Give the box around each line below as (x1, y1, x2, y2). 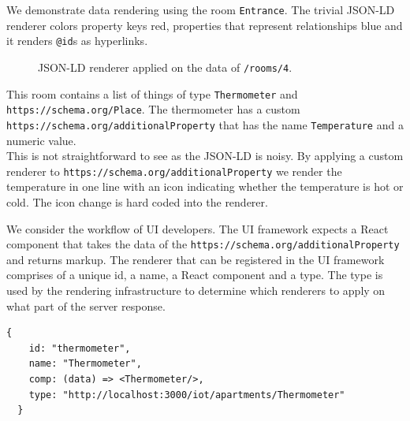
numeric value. (6, 132, 76, 148)
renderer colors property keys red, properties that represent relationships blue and (6, 17, 403, 33)
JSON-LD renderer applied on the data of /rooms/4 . (38, 58, 293, 75)
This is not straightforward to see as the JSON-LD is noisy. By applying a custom (6, 147, 404, 164)
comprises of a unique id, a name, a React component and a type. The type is (6, 266, 383, 283)
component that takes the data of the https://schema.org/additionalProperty (6, 236, 400, 252)
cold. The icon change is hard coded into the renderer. (6, 193, 268, 210)
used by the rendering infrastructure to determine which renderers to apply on (6, 282, 386, 298)
